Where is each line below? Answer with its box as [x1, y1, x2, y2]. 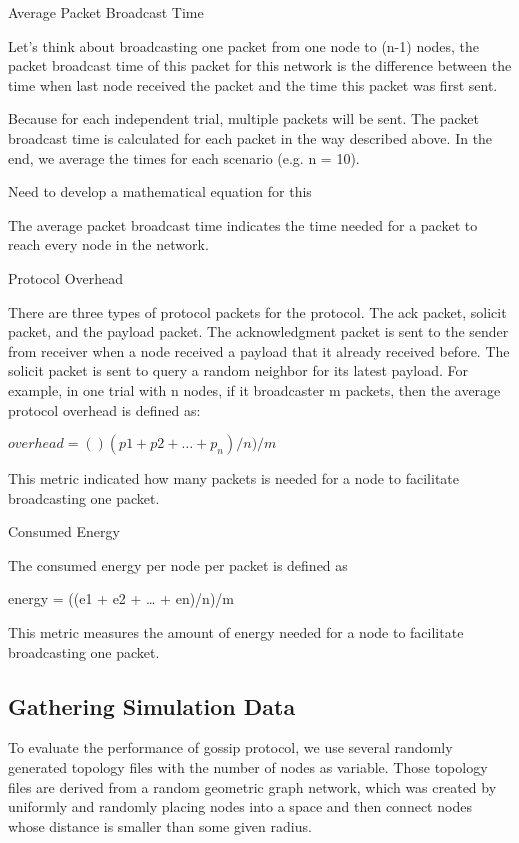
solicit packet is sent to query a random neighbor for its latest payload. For [8, 360, 469, 381]
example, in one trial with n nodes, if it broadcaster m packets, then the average [8, 379, 501, 400]
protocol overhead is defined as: [8, 399, 201, 420]
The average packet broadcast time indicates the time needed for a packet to [8, 214, 478, 235]
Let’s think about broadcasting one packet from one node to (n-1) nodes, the [8, 35, 480, 56]
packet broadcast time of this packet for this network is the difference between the [8, 55, 512, 76]
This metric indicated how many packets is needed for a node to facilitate [8, 468, 459, 489]
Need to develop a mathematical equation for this [8, 181, 312, 202]
